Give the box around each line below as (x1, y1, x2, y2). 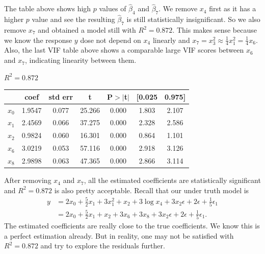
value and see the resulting (32, 14, 115, 25)
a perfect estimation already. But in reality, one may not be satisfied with (4, 230, 234, 241)
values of (99, 3, 126, 14)
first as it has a (209, 3, 256, 14)
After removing (4, 175, 51, 186)
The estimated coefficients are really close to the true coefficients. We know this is (4, 220, 260, 230)
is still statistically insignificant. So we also (126, 14, 260, 25)
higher (4, 14, 24, 25)
